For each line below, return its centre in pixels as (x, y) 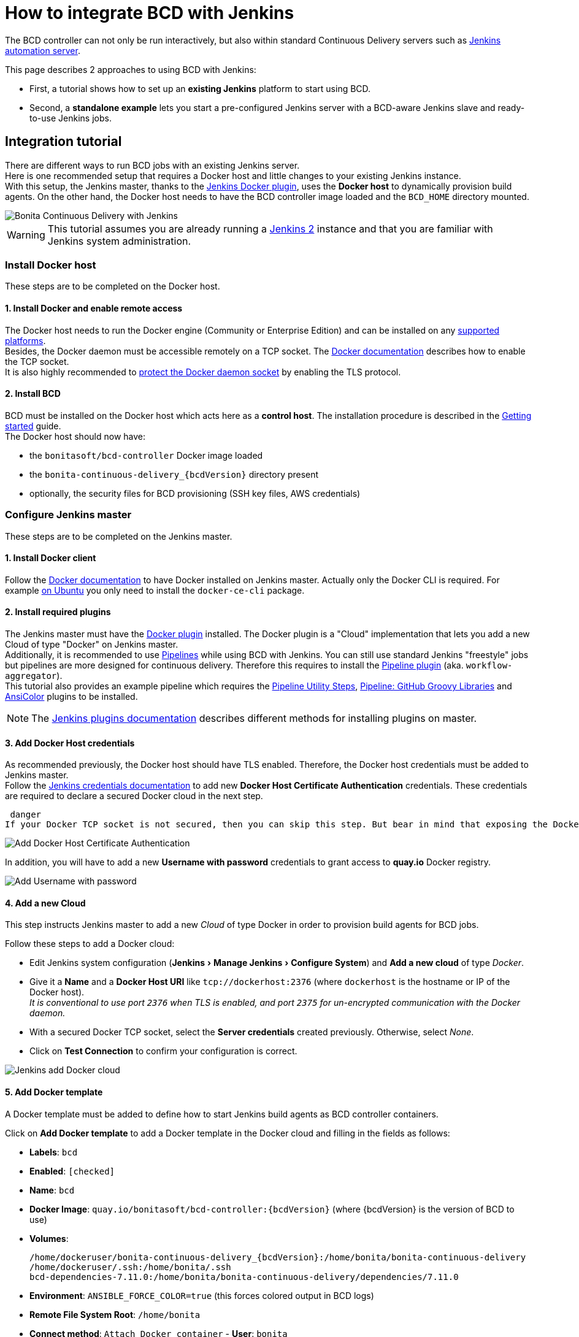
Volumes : (49, 1238)
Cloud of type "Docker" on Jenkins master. (92, 644)
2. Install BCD (33, 394)
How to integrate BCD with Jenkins (150, 13)
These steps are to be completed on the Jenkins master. (119, 536)
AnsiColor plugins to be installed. (71, 696)
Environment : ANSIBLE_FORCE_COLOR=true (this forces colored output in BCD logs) (202, 1295)
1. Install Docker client (51, 558)
